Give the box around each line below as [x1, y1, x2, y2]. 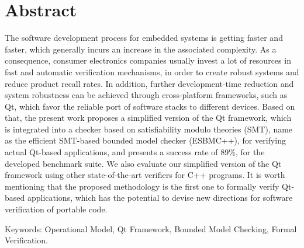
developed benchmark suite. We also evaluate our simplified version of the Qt [5, 157, 282, 169]
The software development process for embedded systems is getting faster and [5, 32, 283, 44]
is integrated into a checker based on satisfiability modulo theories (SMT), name [5, 123, 293, 135]
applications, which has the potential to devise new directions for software [27, 191, 293, 204]
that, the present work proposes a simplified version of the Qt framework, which [5, 111, 292, 124]
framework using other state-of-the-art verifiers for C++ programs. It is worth [5, 169, 285, 181]
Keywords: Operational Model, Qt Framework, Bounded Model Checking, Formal [5, 222, 297, 235]
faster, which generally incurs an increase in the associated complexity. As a [5, 43, 277, 55]
